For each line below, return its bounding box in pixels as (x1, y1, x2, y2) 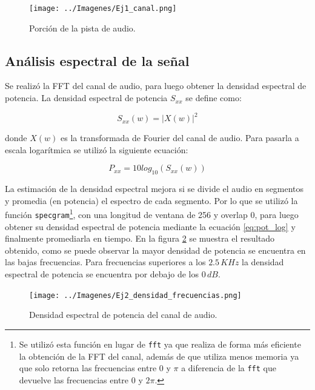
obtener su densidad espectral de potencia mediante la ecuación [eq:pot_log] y (5, 220, 296, 233)
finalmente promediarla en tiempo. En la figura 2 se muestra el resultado (5, 232, 275, 245)
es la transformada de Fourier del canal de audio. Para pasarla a (60, 131, 299, 144)
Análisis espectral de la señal (5, 51, 190, 70)
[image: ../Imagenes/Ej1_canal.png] (29, 4, 177, 13)
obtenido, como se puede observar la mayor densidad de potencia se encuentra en (5, 243, 306, 256)
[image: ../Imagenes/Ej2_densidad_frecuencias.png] (29, 291, 242, 300)
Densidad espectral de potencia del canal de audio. (29, 308, 217, 321)
